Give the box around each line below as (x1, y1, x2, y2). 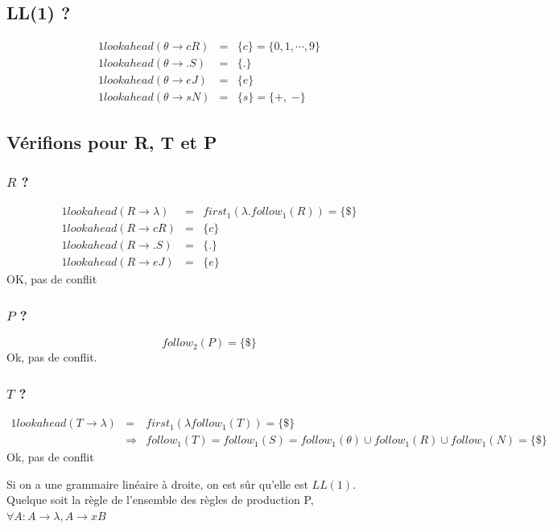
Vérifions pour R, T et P (6, 129, 217, 154)
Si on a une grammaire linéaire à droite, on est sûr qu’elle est (6, 475, 308, 492)
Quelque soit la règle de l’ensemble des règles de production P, (6, 491, 314, 508)
